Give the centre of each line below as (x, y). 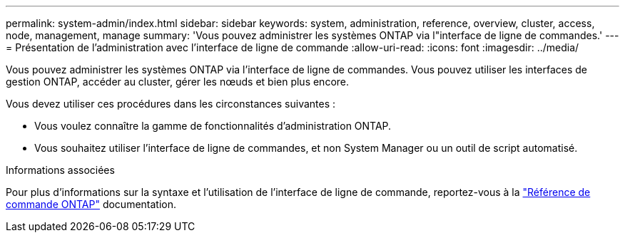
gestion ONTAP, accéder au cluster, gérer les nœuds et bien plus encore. (178, 82)
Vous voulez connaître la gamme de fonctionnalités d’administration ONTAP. (213, 126)
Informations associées (60, 170)
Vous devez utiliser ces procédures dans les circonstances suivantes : (171, 104)
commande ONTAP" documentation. (91, 204)
